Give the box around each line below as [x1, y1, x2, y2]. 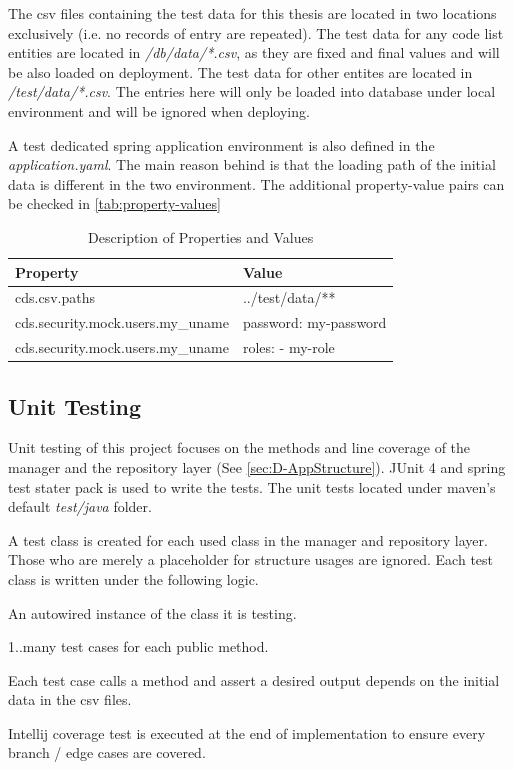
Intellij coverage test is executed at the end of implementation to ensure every [8, 722, 486, 743]
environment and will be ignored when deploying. [8, 100, 310, 121]
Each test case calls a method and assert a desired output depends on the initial [8, 669, 500, 690]
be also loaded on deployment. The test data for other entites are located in [8, 61, 473, 82]
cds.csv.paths [15, 287, 95, 308]
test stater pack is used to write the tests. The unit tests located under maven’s [8, 476, 496, 497]
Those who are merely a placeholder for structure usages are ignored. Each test [8, 549, 494, 570]
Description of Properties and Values [88, 226, 314, 247]
